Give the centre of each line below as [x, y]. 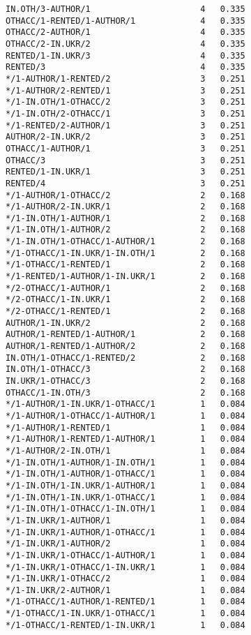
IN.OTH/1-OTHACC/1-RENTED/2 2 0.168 [125, 358]
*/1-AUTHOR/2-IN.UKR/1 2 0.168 [125, 207]
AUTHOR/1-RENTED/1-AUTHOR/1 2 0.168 [125, 335]
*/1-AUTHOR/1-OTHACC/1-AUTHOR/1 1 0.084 [125, 416]
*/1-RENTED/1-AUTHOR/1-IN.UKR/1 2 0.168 [125, 277]
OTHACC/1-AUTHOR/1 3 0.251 [125, 148]
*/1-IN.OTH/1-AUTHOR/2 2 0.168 [125, 230]
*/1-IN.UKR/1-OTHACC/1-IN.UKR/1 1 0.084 [125, 567]
